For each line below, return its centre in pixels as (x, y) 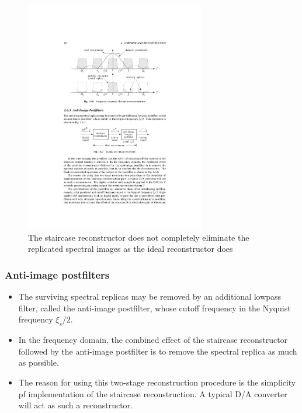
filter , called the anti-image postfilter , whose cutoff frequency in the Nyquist (155, 308)
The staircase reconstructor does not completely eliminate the (139, 237)
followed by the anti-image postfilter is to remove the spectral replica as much (158, 351)
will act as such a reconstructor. (75, 405)
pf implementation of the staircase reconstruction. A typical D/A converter (153, 393)
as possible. (39, 362)
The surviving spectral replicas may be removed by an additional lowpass (150, 296)
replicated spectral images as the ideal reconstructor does (131, 249)
